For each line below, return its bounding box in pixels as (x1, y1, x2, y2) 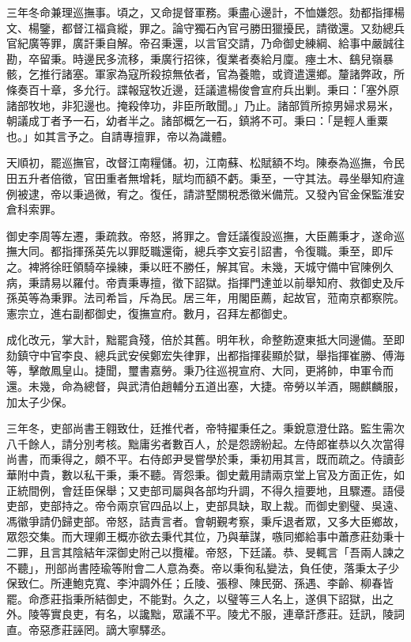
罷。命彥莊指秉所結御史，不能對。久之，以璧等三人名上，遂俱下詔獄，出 (6, 590, 383, 606)
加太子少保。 (6, 393, 73, 410)
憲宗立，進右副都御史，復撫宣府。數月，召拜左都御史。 (6, 304, 294, 321)
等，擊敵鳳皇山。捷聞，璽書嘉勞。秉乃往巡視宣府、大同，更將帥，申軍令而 (6, 362, 394, 379)
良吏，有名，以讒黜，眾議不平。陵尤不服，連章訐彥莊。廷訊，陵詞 (61, 606, 405, 622)
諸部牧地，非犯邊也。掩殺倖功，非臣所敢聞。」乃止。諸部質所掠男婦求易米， (6, 96, 399, 113)
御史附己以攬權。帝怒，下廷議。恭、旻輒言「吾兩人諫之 (116, 544, 405, 560)
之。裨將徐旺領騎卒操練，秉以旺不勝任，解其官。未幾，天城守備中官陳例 (6, 258, 383, 274)
